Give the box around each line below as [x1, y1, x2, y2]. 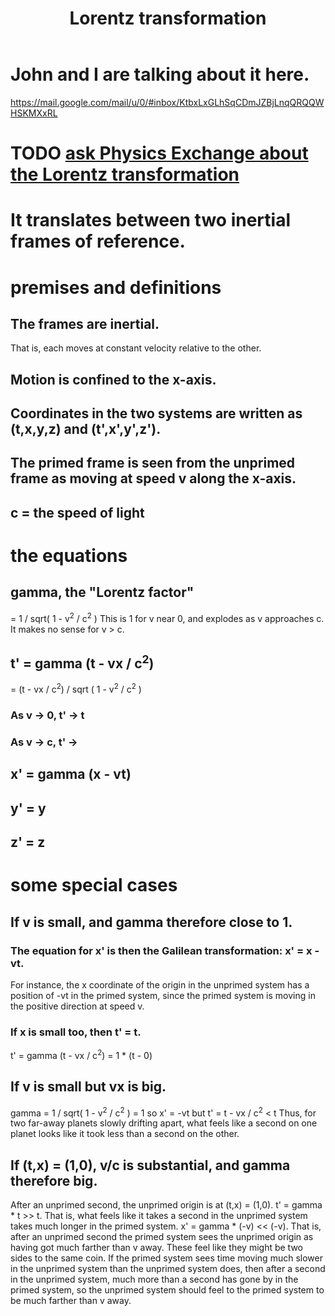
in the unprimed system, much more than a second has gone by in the [10, 1273, 299, 1286]
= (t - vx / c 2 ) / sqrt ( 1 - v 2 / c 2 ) [10, 682, 142, 695]
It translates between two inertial [10, 209, 291, 232]
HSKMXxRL [10, 107, 58, 119]
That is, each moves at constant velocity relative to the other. [10, 342, 262, 354]
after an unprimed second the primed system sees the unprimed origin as [10, 1231, 314, 1243]
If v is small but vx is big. [10, 1078, 167, 1096]
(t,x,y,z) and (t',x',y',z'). [10, 421, 162, 438]
